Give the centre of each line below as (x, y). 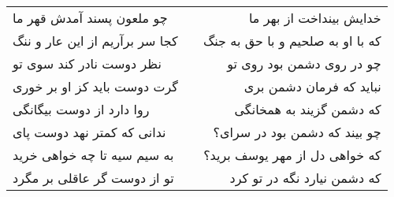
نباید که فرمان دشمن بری (312, 86)
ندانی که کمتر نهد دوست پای (89, 132)
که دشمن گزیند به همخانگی (308, 109)
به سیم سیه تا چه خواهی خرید (93, 155)
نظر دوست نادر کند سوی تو (87, 63)
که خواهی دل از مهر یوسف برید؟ (292, 155)
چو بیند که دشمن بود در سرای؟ (297, 132)
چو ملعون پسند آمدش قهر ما (90, 18)
